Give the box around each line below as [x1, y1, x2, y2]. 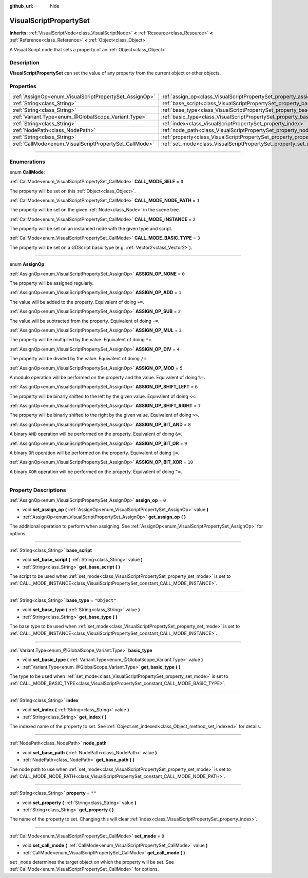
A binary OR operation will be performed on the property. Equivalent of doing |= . [9, 450, 180, 456]
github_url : [9, 3, 33, 9]
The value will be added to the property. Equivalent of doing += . [9, 299, 145, 305]
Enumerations [9, 158, 46, 165]
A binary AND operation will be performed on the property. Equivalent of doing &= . [9, 431, 182, 437]
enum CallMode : [9, 169, 45, 175]
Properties [9, 83, 37, 90]
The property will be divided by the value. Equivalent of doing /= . [9, 356, 148, 362]
